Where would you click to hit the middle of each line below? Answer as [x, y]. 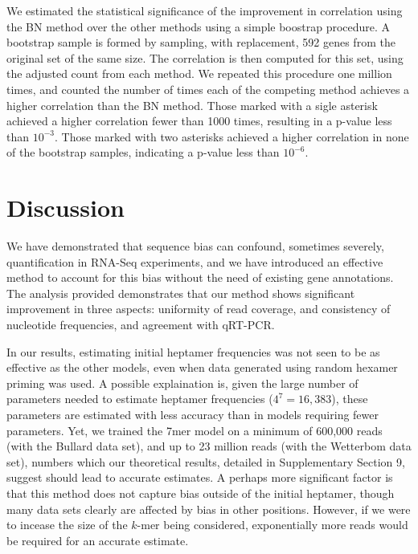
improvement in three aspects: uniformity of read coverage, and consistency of [199, 309]
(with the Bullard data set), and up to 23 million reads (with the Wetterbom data [209, 446]
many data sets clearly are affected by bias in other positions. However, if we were [209, 509]
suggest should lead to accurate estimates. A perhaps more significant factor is [200, 477]
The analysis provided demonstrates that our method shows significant [181, 293]
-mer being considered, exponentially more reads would [273, 525]
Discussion [66, 208]
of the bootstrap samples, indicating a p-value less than [143, 152]
